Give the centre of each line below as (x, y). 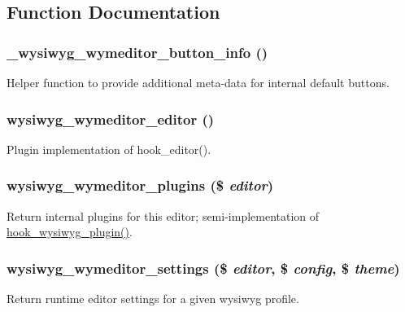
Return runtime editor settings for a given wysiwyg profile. (153, 299)
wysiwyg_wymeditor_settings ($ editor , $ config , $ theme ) (203, 268)
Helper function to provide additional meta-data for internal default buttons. (198, 82)
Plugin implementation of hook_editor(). (109, 149)
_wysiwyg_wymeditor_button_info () (137, 52)
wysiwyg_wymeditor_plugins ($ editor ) (140, 185)
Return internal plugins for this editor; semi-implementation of (163, 215)
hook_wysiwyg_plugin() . (70, 232)
